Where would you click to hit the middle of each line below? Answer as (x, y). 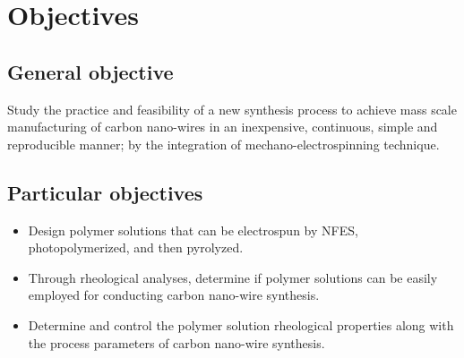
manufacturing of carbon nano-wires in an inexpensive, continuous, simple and (223, 127)
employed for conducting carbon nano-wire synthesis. (174, 295)
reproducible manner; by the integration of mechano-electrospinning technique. (223, 144)
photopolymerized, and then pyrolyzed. (136, 247)
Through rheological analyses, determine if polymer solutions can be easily (233, 277)
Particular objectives (105, 192)
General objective (90, 71)
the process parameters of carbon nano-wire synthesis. (176, 342)
